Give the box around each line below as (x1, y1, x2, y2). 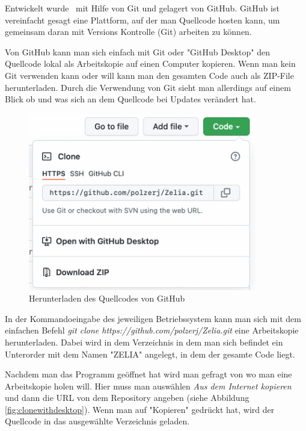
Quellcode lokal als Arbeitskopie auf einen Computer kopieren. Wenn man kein (5, 57, 296, 70)
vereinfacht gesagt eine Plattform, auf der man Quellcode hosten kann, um (5, 13, 280, 26)
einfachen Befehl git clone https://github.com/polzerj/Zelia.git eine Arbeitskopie (5, 324, 299, 336)
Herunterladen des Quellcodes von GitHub (29, 292, 185, 305)
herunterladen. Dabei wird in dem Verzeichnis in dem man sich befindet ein (5, 335, 283, 348)
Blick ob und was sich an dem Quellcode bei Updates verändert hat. (5, 93, 256, 105)
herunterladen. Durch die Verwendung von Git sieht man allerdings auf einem (5, 81, 291, 93)
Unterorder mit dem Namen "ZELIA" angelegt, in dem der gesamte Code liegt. (5, 347, 295, 360)
